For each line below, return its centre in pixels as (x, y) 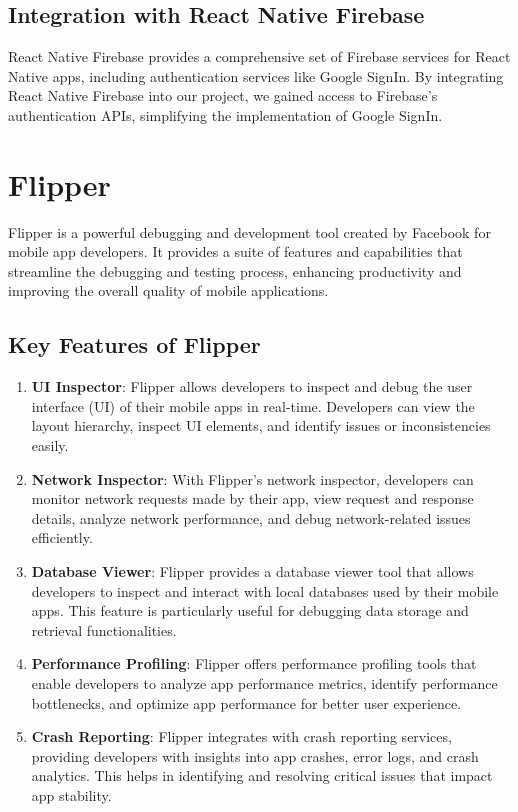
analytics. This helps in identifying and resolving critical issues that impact (262, 775)
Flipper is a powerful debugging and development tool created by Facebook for (249, 231)
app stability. (71, 794)
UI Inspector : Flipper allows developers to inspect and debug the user (252, 386)
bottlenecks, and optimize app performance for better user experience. (246, 702)
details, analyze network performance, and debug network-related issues (251, 517)
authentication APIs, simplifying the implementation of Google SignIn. (225, 114)
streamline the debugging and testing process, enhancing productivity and (235, 270)
